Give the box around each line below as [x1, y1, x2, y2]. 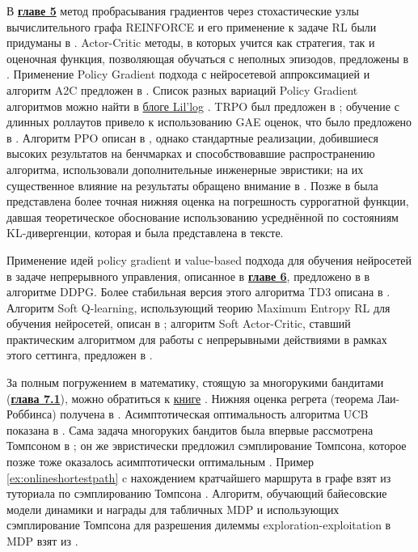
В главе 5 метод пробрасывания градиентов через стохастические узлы [6, 2, 359, 19]
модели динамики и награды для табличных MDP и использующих [6, 500, 340, 517]
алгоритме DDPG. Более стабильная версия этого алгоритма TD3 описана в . [6, 283, 391, 300]
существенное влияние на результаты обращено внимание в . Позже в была [6, 176, 378, 193]
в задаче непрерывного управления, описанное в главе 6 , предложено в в [6, 267, 370, 284]
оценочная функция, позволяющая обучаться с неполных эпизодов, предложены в [6, 49, 409, 66]
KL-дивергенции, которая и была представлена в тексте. [6, 224, 284, 241]
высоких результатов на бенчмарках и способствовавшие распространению [6, 145, 375, 162]
